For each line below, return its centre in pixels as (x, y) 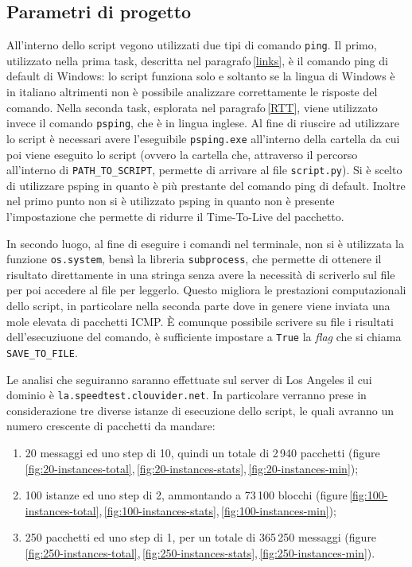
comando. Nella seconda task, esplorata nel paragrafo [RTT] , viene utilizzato (192, 107)
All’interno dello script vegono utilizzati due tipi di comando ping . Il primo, (192, 45)
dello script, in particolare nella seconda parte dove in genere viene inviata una (198, 306)
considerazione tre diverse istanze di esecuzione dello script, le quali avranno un (200, 410)
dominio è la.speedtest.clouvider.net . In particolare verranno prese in (187, 395)
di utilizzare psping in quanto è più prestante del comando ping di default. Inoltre (206, 185)
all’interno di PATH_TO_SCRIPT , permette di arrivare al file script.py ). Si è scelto (204, 170)
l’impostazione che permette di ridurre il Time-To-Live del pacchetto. (175, 216)
